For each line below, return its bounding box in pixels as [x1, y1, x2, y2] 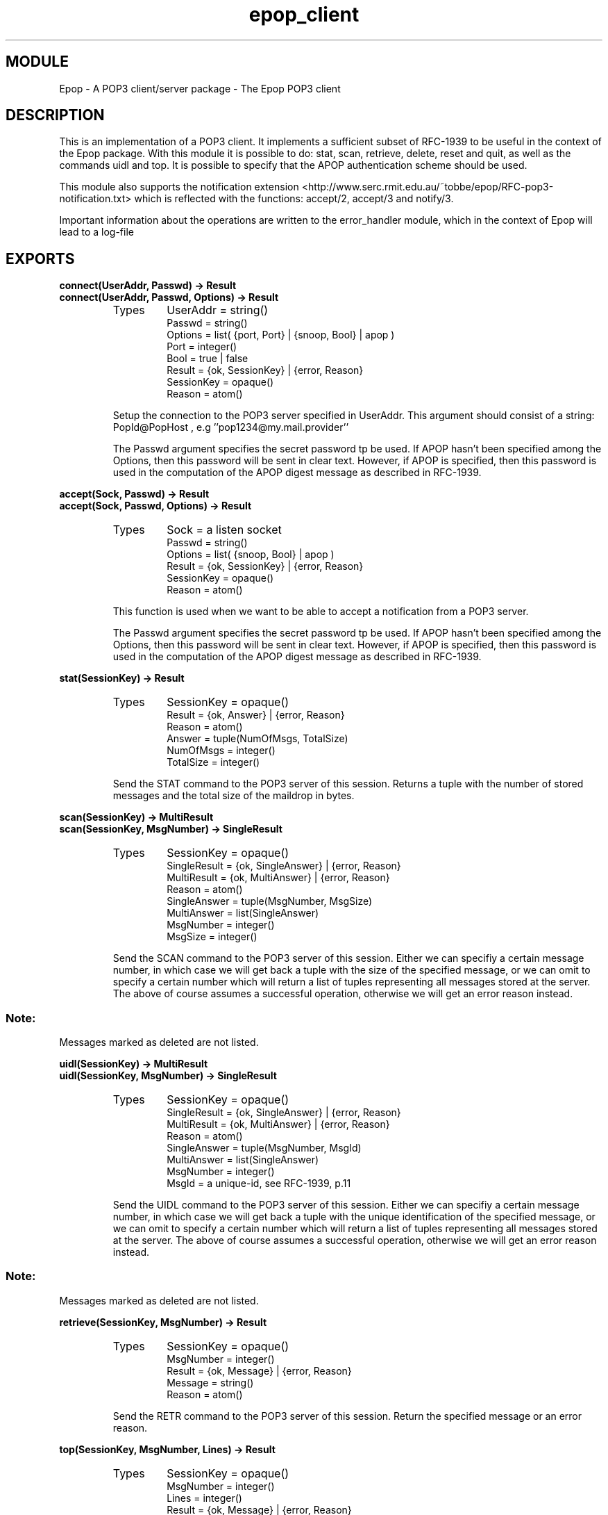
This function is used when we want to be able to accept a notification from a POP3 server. [112, 605, 529, 618]
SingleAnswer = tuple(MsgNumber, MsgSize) [167, 895, 373, 908]
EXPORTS [6, 249, 75, 268]
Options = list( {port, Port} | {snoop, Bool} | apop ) [167, 329, 395, 341]
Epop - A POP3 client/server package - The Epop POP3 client [59, 82, 341, 95]
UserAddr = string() [167, 303, 269, 318]
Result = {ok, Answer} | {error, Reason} [167, 709, 345, 721]
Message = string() [167, 1376, 254, 1389]
